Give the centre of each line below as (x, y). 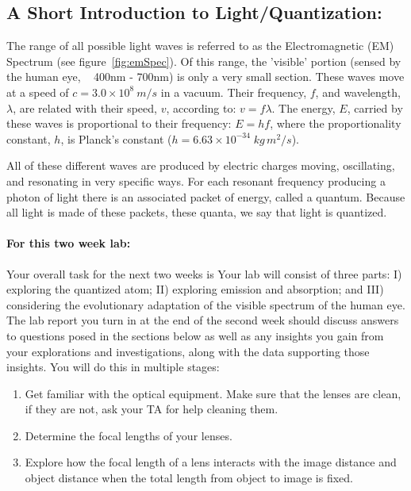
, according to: (201, 107)
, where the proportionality (336, 123)
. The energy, (303, 107)
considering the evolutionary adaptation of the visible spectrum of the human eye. (206, 304)
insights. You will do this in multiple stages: (113, 367)
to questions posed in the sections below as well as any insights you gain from (195, 335)
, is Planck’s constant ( (116, 138)
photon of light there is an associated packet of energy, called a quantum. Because (206, 196)
